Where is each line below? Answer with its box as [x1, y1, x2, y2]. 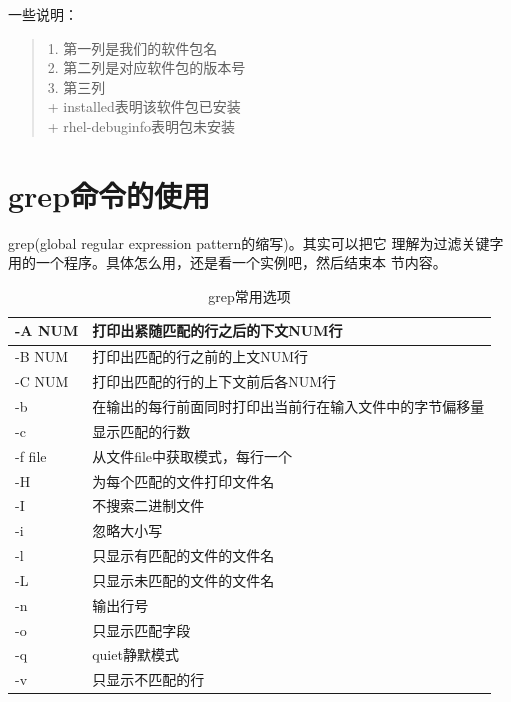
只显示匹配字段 [92, 619, 191, 640]
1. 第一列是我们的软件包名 [47, 37, 218, 58]
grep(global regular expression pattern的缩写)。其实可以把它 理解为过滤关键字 [8, 232, 504, 253]
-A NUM [15, 320, 79, 341]
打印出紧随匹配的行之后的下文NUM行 [92, 320, 343, 341]
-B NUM [15, 346, 69, 367]
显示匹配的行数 [92, 420, 191, 441]
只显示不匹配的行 [92, 669, 205, 690]
